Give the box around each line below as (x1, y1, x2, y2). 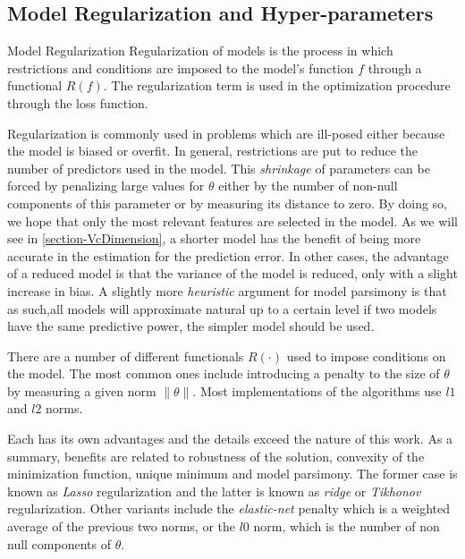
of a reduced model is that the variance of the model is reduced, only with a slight (7, 264, 458, 283)
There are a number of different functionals (7, 346, 244, 365)
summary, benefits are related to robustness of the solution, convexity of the (7, 446, 425, 465)
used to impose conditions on (286, 346, 446, 365)
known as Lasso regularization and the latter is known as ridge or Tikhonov (7, 481, 421, 500)
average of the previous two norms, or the (7, 517, 236, 536)
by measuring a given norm (7, 381, 156, 400)
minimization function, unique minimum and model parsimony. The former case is (7, 464, 458, 483)
